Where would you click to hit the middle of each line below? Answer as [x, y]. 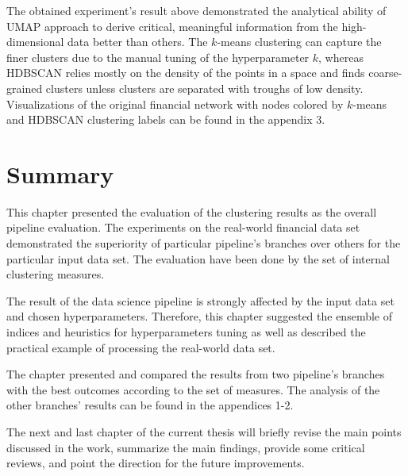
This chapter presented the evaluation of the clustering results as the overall [192, 211]
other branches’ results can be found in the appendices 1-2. [150, 405]
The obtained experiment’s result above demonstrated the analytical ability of [196, 10]
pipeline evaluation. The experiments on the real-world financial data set [183, 227]
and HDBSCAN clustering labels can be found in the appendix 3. [166, 119]
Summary [60, 173]
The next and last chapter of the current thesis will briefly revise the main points [204, 432]
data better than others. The [138, 42]
